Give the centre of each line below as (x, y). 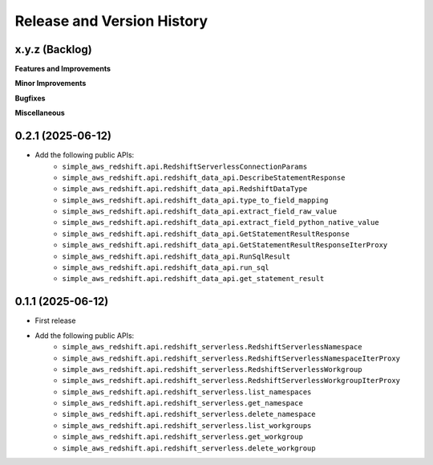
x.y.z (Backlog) (53, 49)
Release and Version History (111, 21)
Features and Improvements (63, 69)
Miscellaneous (40, 113)
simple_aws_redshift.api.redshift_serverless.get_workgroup (183, 437)
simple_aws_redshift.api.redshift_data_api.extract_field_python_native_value (221, 222)
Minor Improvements (51, 84)
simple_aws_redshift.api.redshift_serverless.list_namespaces (187, 392)
